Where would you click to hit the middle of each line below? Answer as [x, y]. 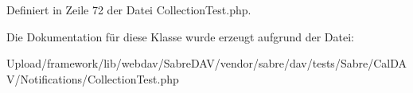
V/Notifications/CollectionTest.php [93, 78]
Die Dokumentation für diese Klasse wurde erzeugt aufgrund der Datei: [180, 36]
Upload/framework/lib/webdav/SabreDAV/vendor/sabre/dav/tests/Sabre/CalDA [206, 63]
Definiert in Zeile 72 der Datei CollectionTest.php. [129, 10]
